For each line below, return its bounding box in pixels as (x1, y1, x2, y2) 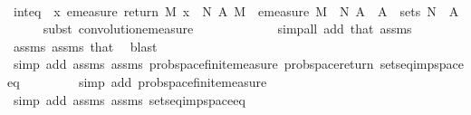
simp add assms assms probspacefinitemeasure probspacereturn (13, 54, 374, 73)
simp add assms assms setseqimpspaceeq (13, 90, 245, 109)
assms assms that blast (13, 36, 158, 55)
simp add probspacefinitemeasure (78, 72, 267, 91)
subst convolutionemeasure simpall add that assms (43, 19, 412, 38)
